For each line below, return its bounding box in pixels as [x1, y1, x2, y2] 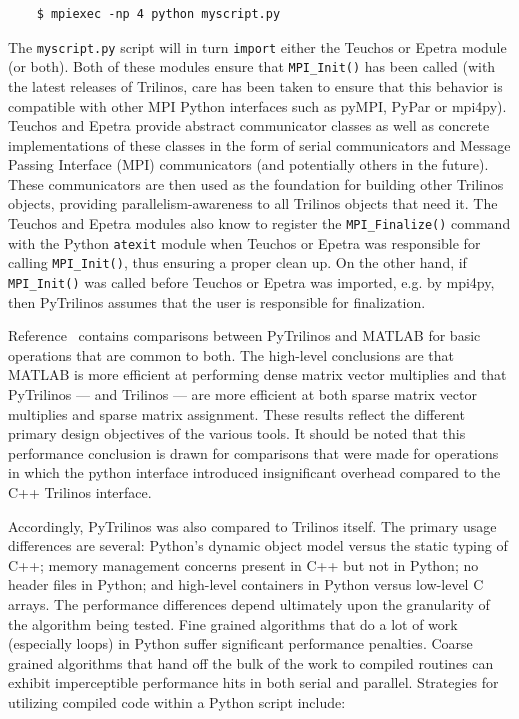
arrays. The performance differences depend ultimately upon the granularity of [8, 594, 490, 614]
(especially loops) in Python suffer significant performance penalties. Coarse [8, 633, 473, 654]
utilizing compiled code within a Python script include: [8, 691, 346, 712]
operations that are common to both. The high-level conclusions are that [8, 344, 455, 365]
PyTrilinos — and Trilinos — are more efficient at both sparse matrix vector [8, 384, 477, 405]
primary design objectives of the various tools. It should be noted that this [8, 423, 466, 444]
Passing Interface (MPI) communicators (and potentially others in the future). [8, 154, 489, 175]
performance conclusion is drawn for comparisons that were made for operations [8, 442, 499, 463]
